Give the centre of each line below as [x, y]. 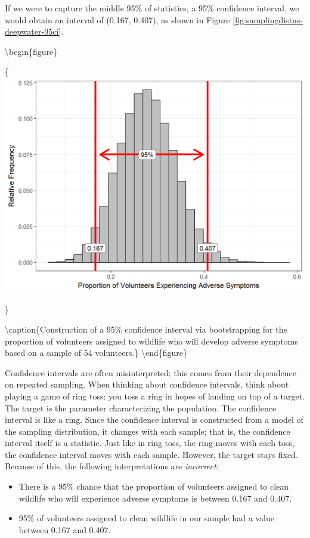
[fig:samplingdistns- [268, 19]
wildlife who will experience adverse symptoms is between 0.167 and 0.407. [155, 498]
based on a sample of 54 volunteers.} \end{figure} [96, 353]
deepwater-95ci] [33, 31]
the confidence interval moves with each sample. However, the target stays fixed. [151, 454]
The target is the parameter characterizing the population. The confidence [141, 408]
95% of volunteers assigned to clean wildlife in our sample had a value [146, 518]
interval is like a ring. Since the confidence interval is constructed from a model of [154, 419]
